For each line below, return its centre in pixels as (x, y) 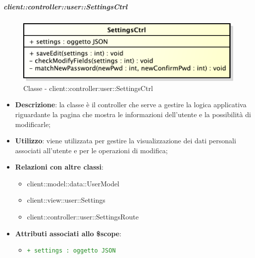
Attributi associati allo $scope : (68, 233)
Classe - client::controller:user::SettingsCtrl (88, 88)
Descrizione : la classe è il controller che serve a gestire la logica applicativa (131, 105)
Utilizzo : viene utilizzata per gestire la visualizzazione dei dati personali (126, 141)
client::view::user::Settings (66, 200)
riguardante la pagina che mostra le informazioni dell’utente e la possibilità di (133, 114)
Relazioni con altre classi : (59, 167)
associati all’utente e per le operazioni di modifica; (91, 150)
